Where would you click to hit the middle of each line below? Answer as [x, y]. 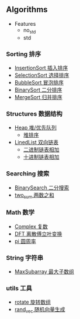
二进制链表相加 [41, 150]
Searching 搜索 [28, 174]
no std [29, 30]
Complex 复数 [31, 226]
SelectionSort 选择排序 [42, 75]
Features [25, 23]
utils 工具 [19, 288]
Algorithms [27, 10]
